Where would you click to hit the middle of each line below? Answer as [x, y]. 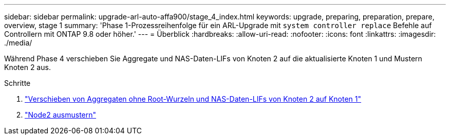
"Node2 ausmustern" [61, 115]
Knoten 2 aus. [27, 67]
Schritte [17, 83]
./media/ [18, 43]
